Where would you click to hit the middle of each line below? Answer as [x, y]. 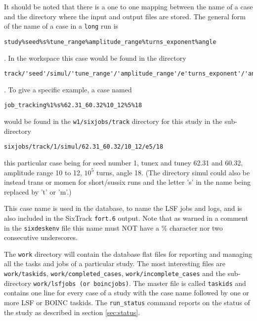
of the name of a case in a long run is [61, 26]
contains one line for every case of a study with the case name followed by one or [127, 293]
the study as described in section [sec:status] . [72, 312]
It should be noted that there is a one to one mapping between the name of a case [128, 6]
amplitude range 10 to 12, [43, 172]
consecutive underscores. [41, 237]
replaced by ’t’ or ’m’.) [38, 191]
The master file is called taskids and [190, 283]
